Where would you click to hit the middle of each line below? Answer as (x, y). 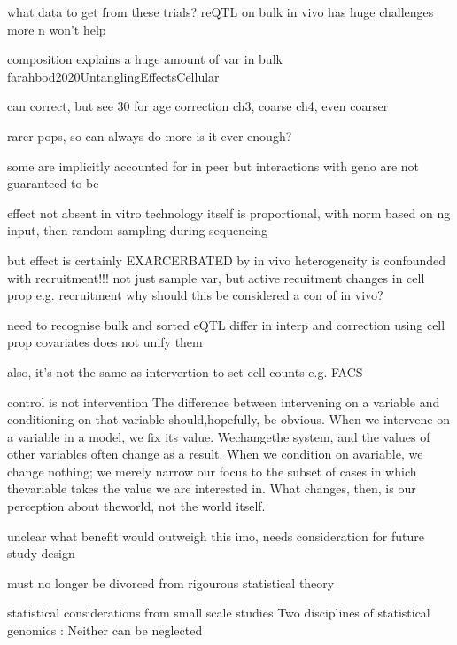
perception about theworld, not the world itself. (136, 506)
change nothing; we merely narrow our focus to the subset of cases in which (212, 471)
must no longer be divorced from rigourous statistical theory (171, 582)
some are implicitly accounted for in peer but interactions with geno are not (213, 165)
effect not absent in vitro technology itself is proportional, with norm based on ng (229, 212)
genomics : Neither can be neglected (105, 630)
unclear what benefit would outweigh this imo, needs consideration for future (216, 535)
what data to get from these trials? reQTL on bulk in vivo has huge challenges (221, 12)
